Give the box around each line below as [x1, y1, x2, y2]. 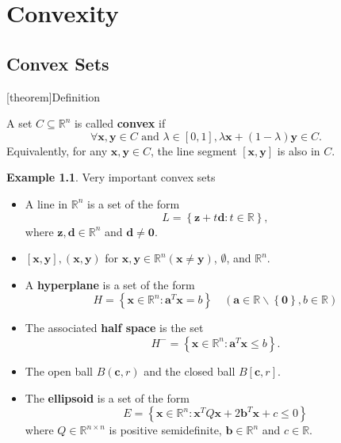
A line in [25, 195, 68, 212]
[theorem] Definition [6, 88, 101, 105]
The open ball [25, 362, 93, 379]
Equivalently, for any [6, 142, 108, 158]
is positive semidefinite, [109, 422, 222, 438]
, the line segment [151, 142, 237, 158]
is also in [277, 142, 320, 158]
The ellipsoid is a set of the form [25, 389, 190, 406]
